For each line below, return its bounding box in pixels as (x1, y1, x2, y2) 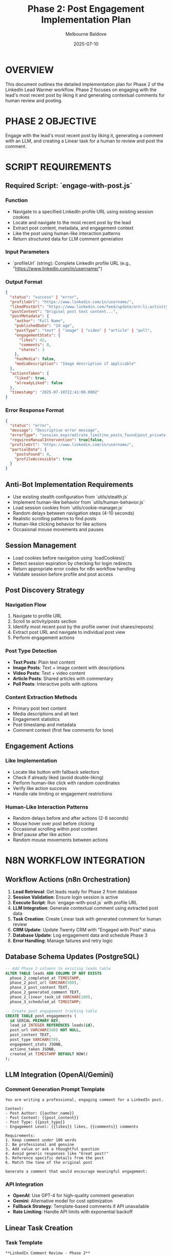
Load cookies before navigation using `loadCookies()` (12, 555, 126, 561)
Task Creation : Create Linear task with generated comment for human (12, 916, 161, 922)
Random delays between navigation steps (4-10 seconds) (12, 510, 135, 516)
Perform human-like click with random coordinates (12, 779, 120, 786)
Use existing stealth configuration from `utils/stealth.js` (12, 494, 129, 500)
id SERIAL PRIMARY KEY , (10, 1018, 60, 1023)
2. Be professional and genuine (5, 1142, 74, 1147)
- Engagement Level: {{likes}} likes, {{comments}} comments (5, 1124, 139, 1130)
